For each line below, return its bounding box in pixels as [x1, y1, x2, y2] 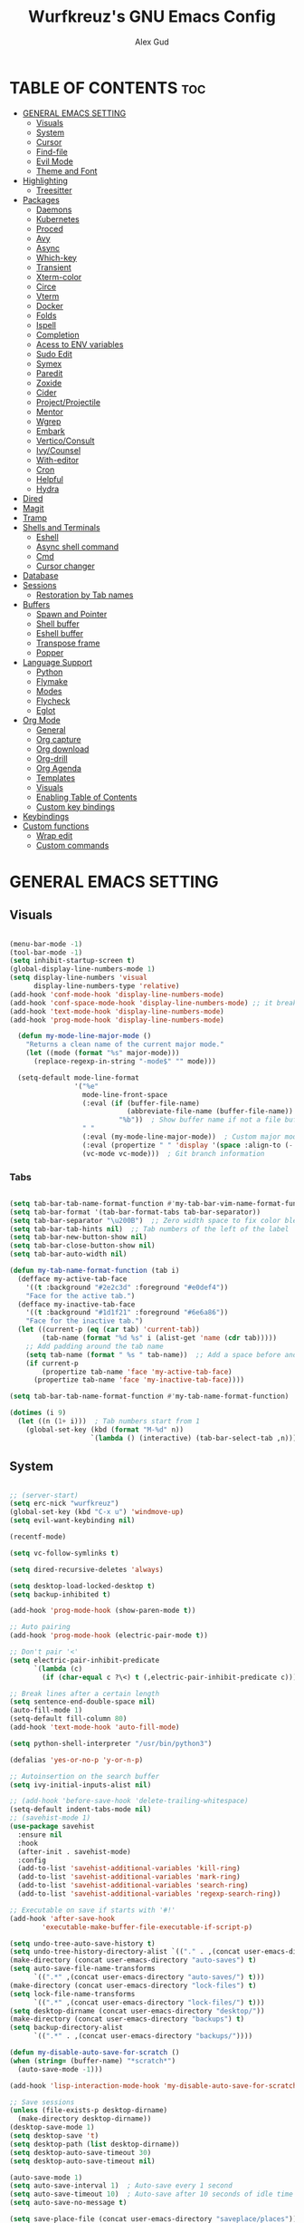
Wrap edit [35, 830, 73, 840]
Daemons [35, 204, 72, 215]
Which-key [35, 252, 77, 263]
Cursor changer [35, 560, 95, 571]
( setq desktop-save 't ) [9, 2131, 100, 2140]
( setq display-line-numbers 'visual [9, 973, 147, 983]
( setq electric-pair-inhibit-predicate [9, 1655, 160, 1665]
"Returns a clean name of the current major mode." [25, 1040, 224, 1049]
